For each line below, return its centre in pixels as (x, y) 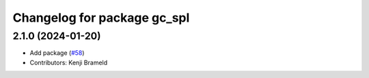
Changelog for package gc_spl (101, 18)
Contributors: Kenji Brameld (69, 62)
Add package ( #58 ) (57, 53)
